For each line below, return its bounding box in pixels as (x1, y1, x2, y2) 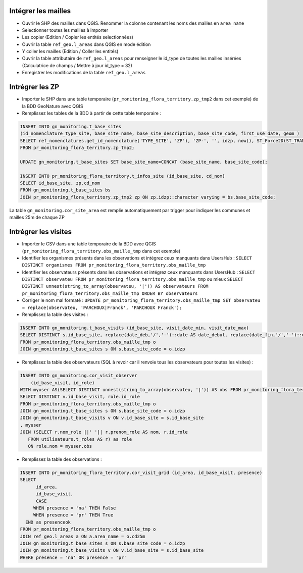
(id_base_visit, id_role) (30, 380, 95, 386)
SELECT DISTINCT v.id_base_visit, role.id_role (20, 394, 140, 400)
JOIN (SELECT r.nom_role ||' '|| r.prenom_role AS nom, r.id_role (20, 429, 188, 435)
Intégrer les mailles (9, 7, 71, 15)
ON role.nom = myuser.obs (28, 443, 92, 449)
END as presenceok (25, 519, 71, 525)
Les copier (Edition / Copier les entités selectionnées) (22, 34, 134, 40)
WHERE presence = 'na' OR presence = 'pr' (20, 554, 127, 560)
